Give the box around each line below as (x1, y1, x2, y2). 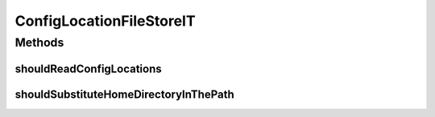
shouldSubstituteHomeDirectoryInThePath (14, 87, 235, 101)
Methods (14, 35, 64, 50)
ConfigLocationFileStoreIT (14, 12, 197, 30)
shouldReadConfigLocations (14, 62, 162, 75)
